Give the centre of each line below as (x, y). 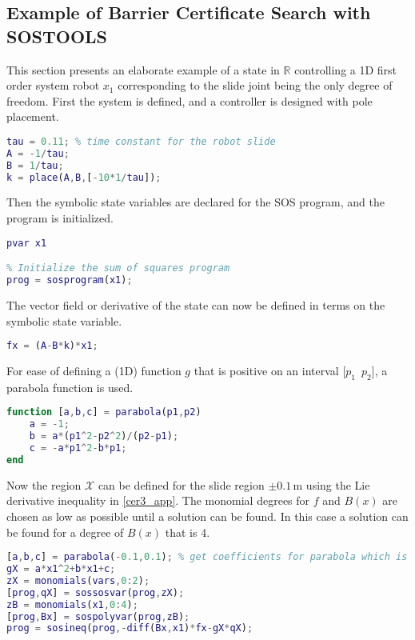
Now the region (44, 484)
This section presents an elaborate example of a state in (143, 69)
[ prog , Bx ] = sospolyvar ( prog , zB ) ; (98, 616)
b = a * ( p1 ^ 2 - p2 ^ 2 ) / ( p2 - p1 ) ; (104, 436)
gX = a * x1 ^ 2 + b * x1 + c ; (61, 569)
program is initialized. (60, 218)
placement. (33, 116)
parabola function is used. (70, 387)
